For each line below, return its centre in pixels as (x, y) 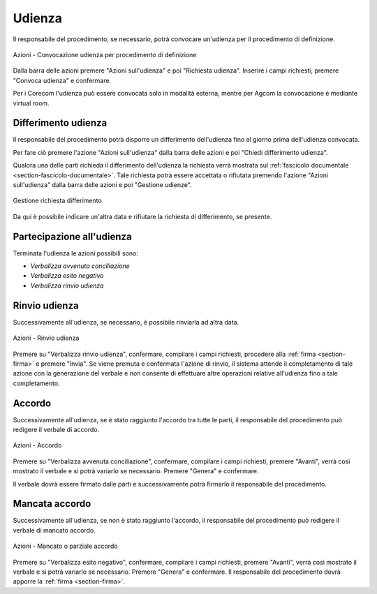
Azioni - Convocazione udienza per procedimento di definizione (105, 54)
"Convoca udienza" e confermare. (62, 80)
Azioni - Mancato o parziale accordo (65, 546)
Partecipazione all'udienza (72, 236)
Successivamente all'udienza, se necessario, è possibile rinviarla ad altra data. (126, 322)
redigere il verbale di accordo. (56, 429)
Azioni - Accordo (37, 445)
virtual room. (31, 103)
